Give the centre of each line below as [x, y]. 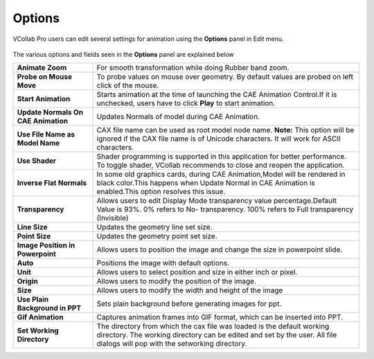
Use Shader [37, 161]
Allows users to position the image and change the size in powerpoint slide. [220, 249]
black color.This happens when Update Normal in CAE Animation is [206, 183]
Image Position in [46, 245]
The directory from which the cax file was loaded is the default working [213, 326]
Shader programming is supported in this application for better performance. [222, 157]
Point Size [34, 236]
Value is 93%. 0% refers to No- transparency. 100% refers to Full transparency [225, 209]
